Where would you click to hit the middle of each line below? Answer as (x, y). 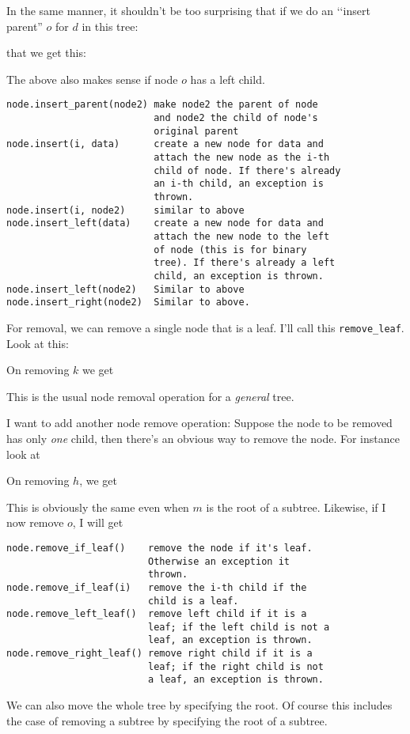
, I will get (98, 522)
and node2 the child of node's (236, 118)
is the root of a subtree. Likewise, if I (296, 507)
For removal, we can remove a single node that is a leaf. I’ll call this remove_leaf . (205, 327)
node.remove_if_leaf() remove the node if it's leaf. (159, 548)
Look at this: (38, 343)
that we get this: (46, 53)
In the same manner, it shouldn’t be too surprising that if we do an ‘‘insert (188, 10)
